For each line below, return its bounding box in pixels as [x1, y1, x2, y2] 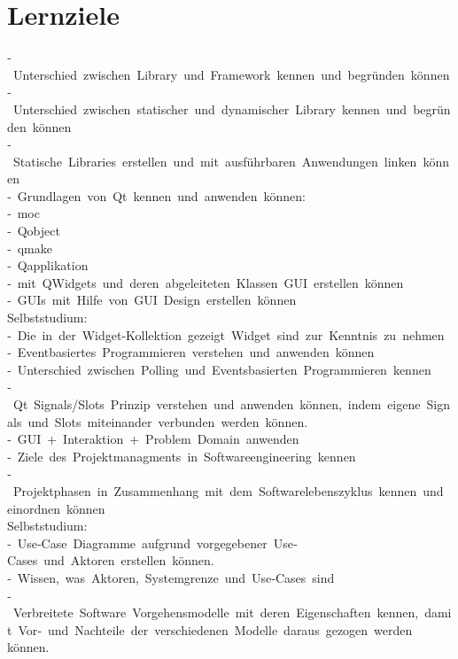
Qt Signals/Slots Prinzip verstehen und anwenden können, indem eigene [12, 395, 421, 413]
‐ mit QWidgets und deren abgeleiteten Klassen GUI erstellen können [7, 273, 404, 291]
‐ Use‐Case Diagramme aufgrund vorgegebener [7, 533, 268, 552]
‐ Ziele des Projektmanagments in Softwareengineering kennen [7, 446, 356, 465]
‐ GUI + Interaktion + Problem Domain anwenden [7, 430, 299, 448]
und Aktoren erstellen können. [43, 551, 214, 570]
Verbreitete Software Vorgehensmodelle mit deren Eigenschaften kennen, [12, 603, 419, 622]
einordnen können [7, 499, 105, 517]
